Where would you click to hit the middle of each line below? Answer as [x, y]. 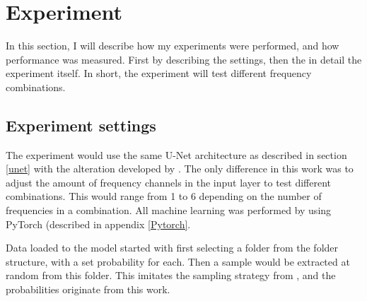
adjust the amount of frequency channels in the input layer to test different [169, 182]
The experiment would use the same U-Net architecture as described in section [176, 154]
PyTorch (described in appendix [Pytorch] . [98, 224]
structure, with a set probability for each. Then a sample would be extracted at [178, 261]
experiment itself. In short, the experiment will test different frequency [159, 73]
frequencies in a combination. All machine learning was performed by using [169, 210]
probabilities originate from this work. [88, 289]
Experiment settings [81, 125]
